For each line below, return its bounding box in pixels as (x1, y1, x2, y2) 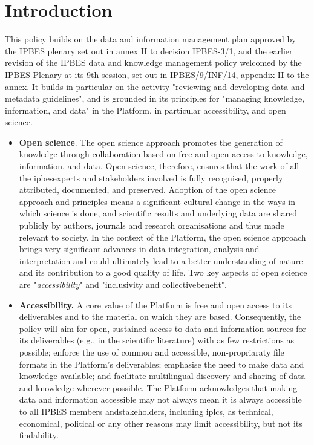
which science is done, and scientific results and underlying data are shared (19, 207, 297, 219)
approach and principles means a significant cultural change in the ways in (19, 195, 296, 207)
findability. (19, 429, 59, 441)
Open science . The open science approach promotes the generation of (19, 135, 283, 148)
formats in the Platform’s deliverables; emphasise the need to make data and (19, 357, 304, 370)
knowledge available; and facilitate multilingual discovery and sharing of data (19, 369, 306, 382)
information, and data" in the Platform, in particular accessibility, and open (5, 103, 286, 116)
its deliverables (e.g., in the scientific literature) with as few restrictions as (19, 334, 294, 346)
